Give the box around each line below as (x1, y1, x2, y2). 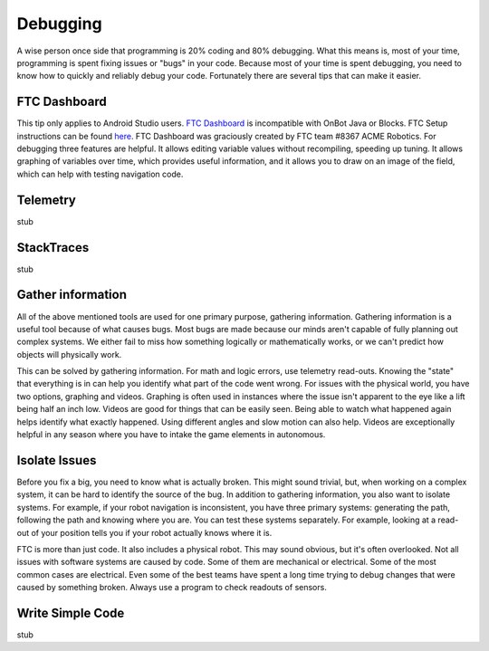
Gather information (16, 287, 127, 302)
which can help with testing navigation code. (16, 168, 184, 179)
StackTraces (16, 240, 90, 255)
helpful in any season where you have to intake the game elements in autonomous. (16, 429, 326, 440)
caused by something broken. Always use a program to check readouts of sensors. (16, 582, 328, 593)
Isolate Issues (16, 453, 97, 468)
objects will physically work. (16, 349, 122, 359)
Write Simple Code (16, 605, 125, 620)
